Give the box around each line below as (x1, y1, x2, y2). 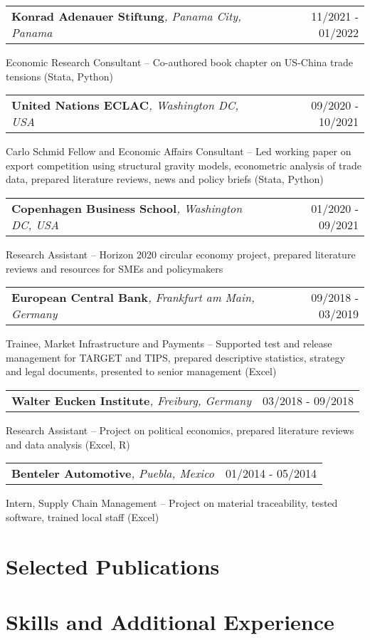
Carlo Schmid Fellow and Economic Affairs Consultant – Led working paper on (6, 144, 351, 159)
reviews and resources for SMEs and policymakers (6, 261, 223, 276)
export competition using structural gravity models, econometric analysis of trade (6, 157, 361, 172)
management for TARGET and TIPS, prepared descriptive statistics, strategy (6, 350, 345, 364)
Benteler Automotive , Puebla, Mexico (11, 465, 214, 482)
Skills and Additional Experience (6, 607, 334, 636)
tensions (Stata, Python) (6, 68, 113, 83)
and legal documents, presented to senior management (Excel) (6, 364, 277, 379)
